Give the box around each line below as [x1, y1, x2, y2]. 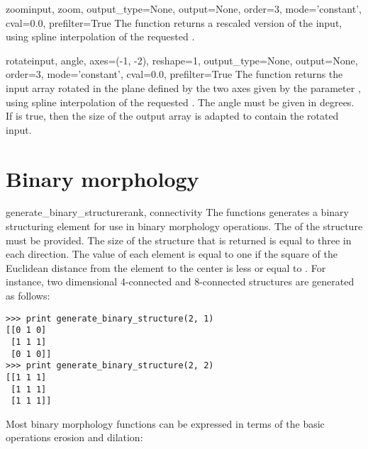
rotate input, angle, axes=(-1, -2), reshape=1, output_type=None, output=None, [6, 52, 358, 67]
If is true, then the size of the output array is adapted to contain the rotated [6, 108, 339, 123]
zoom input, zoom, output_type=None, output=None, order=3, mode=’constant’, [6, 1, 362, 16]
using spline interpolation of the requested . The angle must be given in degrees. [6, 94, 355, 109]
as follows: [6, 288, 50, 303]
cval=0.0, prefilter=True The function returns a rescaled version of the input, [6, 15, 342, 30]
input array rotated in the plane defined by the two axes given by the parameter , [6, 80, 361, 95]
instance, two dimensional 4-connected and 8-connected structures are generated [6, 274, 355, 289]
